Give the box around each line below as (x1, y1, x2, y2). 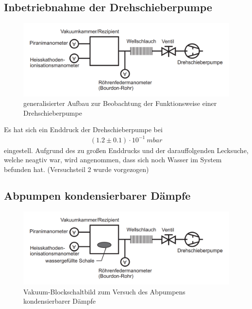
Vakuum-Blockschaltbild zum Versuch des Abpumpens (23, 286, 185, 296)
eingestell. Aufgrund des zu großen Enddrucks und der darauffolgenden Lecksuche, (4, 145, 249, 155)
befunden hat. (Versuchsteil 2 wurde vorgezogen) (4, 164, 149, 174)
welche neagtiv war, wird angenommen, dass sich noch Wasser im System (4, 154, 222, 165)
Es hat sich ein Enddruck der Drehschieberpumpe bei (4, 124, 163, 134)
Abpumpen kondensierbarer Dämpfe (4, 188, 191, 203)
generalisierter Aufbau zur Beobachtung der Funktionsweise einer (23, 98, 217, 108)
